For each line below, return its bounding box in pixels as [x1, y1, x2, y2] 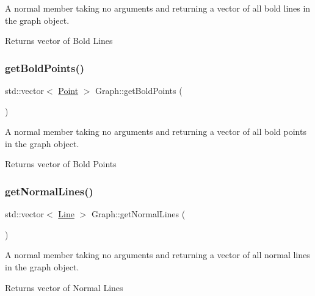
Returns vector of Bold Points [5, 157, 117, 170]
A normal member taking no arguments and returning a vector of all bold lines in [5, 2, 311, 14]
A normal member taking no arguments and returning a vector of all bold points [5, 125, 306, 138]
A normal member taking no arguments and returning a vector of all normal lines [5, 248, 310, 261]
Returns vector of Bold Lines [5, 34, 113, 47]
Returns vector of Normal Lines [5, 281, 123, 294]
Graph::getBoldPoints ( [95, 84, 183, 96]
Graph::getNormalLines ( [91, 208, 186, 220]
